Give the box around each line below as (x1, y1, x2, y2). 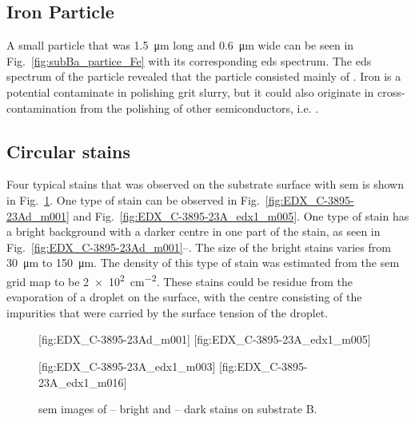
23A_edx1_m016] (38, 373, 127, 390)
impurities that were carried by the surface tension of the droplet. (6, 304, 329, 320)
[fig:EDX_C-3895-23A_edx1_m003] (38, 357, 216, 374)
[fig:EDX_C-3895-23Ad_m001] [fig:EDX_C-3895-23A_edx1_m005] (38, 331, 371, 348)
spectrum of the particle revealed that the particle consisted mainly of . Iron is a (6, 68, 401, 85)
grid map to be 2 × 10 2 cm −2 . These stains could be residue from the (6, 270, 353, 289)
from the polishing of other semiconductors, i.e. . (80, 99, 319, 116)
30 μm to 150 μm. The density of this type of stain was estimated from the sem (6, 254, 400, 271)
